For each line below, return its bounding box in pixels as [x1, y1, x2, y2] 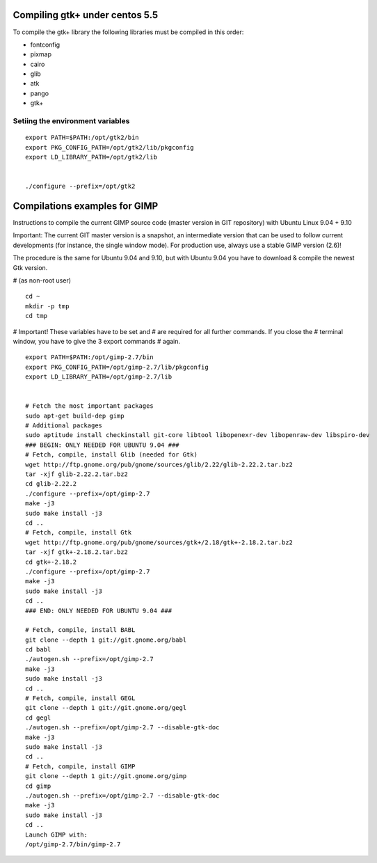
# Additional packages [25, 422, 103, 429]
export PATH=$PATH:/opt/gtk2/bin [25, 134, 139, 142]
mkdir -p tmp [25, 302, 70, 310]
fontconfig [30, 40, 61, 49]
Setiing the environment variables [13, 116, 130, 126]
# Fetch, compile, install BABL [25, 626, 136, 634]
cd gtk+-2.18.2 [25, 557, 77, 566]
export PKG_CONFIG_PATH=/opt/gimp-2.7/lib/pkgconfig [25, 363, 209, 371]
